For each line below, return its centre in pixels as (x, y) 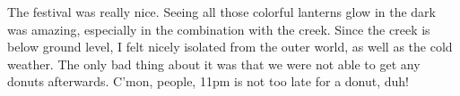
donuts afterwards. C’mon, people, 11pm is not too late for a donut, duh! (208, 81)
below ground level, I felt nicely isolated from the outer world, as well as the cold (230, 47)
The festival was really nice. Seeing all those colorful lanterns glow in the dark (222, 12)
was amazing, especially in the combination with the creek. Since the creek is (219, 29)
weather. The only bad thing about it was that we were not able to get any (214, 64)
